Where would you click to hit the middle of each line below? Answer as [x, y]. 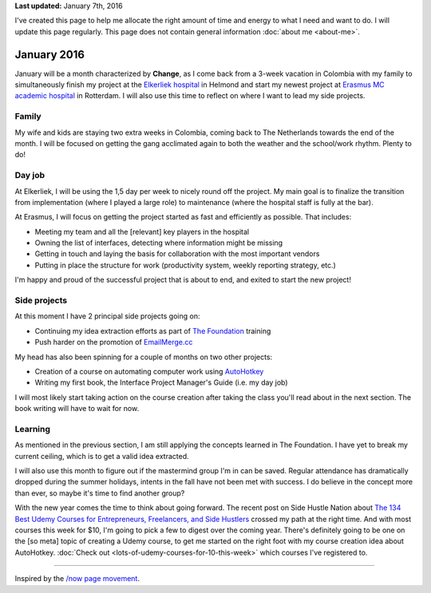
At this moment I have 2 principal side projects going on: [107, 316]
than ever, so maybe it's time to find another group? [100, 493]
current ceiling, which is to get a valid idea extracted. [102, 456]
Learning [33, 429]
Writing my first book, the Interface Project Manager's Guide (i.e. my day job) [161, 382]
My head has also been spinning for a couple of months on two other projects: [144, 357]
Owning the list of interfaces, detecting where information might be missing [159, 243]
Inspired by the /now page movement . [77, 579]
